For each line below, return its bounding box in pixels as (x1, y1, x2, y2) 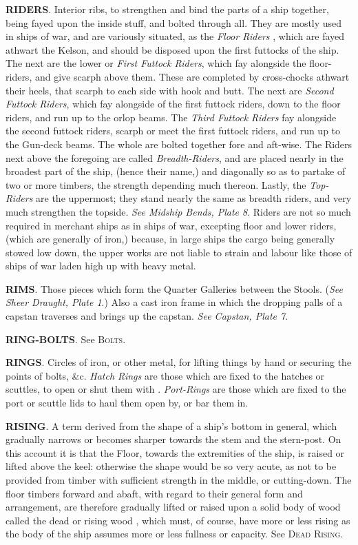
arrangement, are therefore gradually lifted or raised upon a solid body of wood (6, 500, 341, 514)
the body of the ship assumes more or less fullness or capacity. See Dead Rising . (6, 526, 344, 541)
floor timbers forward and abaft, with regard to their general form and (6, 486, 303, 500)
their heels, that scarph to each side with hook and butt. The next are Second (6, 83, 334, 97)
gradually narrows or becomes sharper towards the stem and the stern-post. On (6, 432, 341, 446)
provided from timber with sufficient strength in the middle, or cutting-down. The (6, 473, 352, 486)
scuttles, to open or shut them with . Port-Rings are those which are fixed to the (6, 382, 346, 396)
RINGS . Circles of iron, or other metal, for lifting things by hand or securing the (6, 355, 352, 369)
